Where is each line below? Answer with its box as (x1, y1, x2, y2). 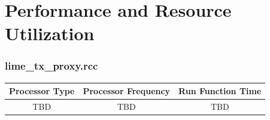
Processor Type (9, 85, 75, 97)
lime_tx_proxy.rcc (5, 58, 98, 73)
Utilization (5, 21, 95, 46)
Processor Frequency (83, 85, 171, 97)
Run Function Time (178, 85, 262, 97)
